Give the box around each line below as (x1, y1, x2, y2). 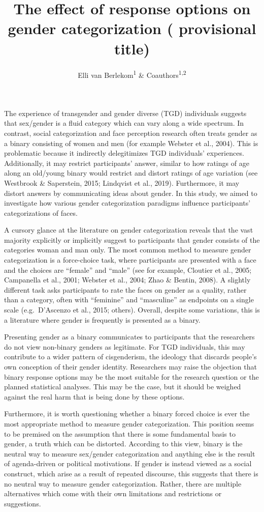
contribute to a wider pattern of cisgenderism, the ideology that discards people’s (4, 351, 257, 362)
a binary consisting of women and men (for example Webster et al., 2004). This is (4, 137, 258, 148)
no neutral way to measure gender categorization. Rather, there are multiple (4, 478, 242, 489)
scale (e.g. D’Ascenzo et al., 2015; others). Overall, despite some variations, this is (4, 304, 260, 315)
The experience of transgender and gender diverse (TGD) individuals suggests (4, 107, 247, 118)
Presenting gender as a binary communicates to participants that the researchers (4, 331, 255, 342)
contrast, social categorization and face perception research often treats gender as (4, 127, 257, 138)
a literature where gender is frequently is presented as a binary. (4, 314, 201, 325)
